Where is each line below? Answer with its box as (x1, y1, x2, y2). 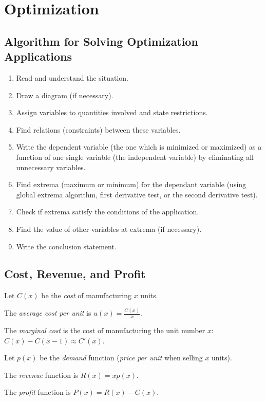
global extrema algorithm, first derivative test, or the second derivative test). (16, 189, 258, 199)
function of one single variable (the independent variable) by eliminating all (16, 151, 254, 162)
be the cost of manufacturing (41, 290, 132, 301)
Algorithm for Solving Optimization (4, 33, 198, 49)
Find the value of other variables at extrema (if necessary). (16, 223, 202, 234)
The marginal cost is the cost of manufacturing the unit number (4, 325, 205, 336)
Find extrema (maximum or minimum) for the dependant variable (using (16, 179, 246, 190)
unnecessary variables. (16, 161, 86, 172)
